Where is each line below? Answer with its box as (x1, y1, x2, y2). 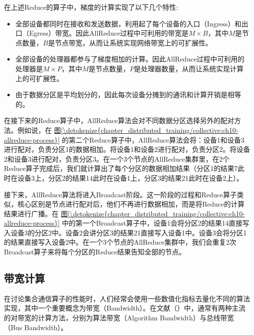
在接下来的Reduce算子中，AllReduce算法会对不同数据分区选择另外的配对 (4, 115, 234, 126)
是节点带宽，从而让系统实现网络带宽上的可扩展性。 (48, 37, 212, 47)
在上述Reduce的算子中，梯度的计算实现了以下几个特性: (4, 2, 178, 12)
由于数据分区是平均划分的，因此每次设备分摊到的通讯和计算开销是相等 (15, 89, 241, 100)
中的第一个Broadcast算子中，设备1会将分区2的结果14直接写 (62, 218, 250, 228)
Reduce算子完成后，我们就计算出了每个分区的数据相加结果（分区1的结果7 (4, 163, 238, 173)
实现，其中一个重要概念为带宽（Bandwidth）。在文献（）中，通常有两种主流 (4, 303, 246, 313)
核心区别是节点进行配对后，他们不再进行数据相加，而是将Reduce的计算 (17, 199, 245, 209)
